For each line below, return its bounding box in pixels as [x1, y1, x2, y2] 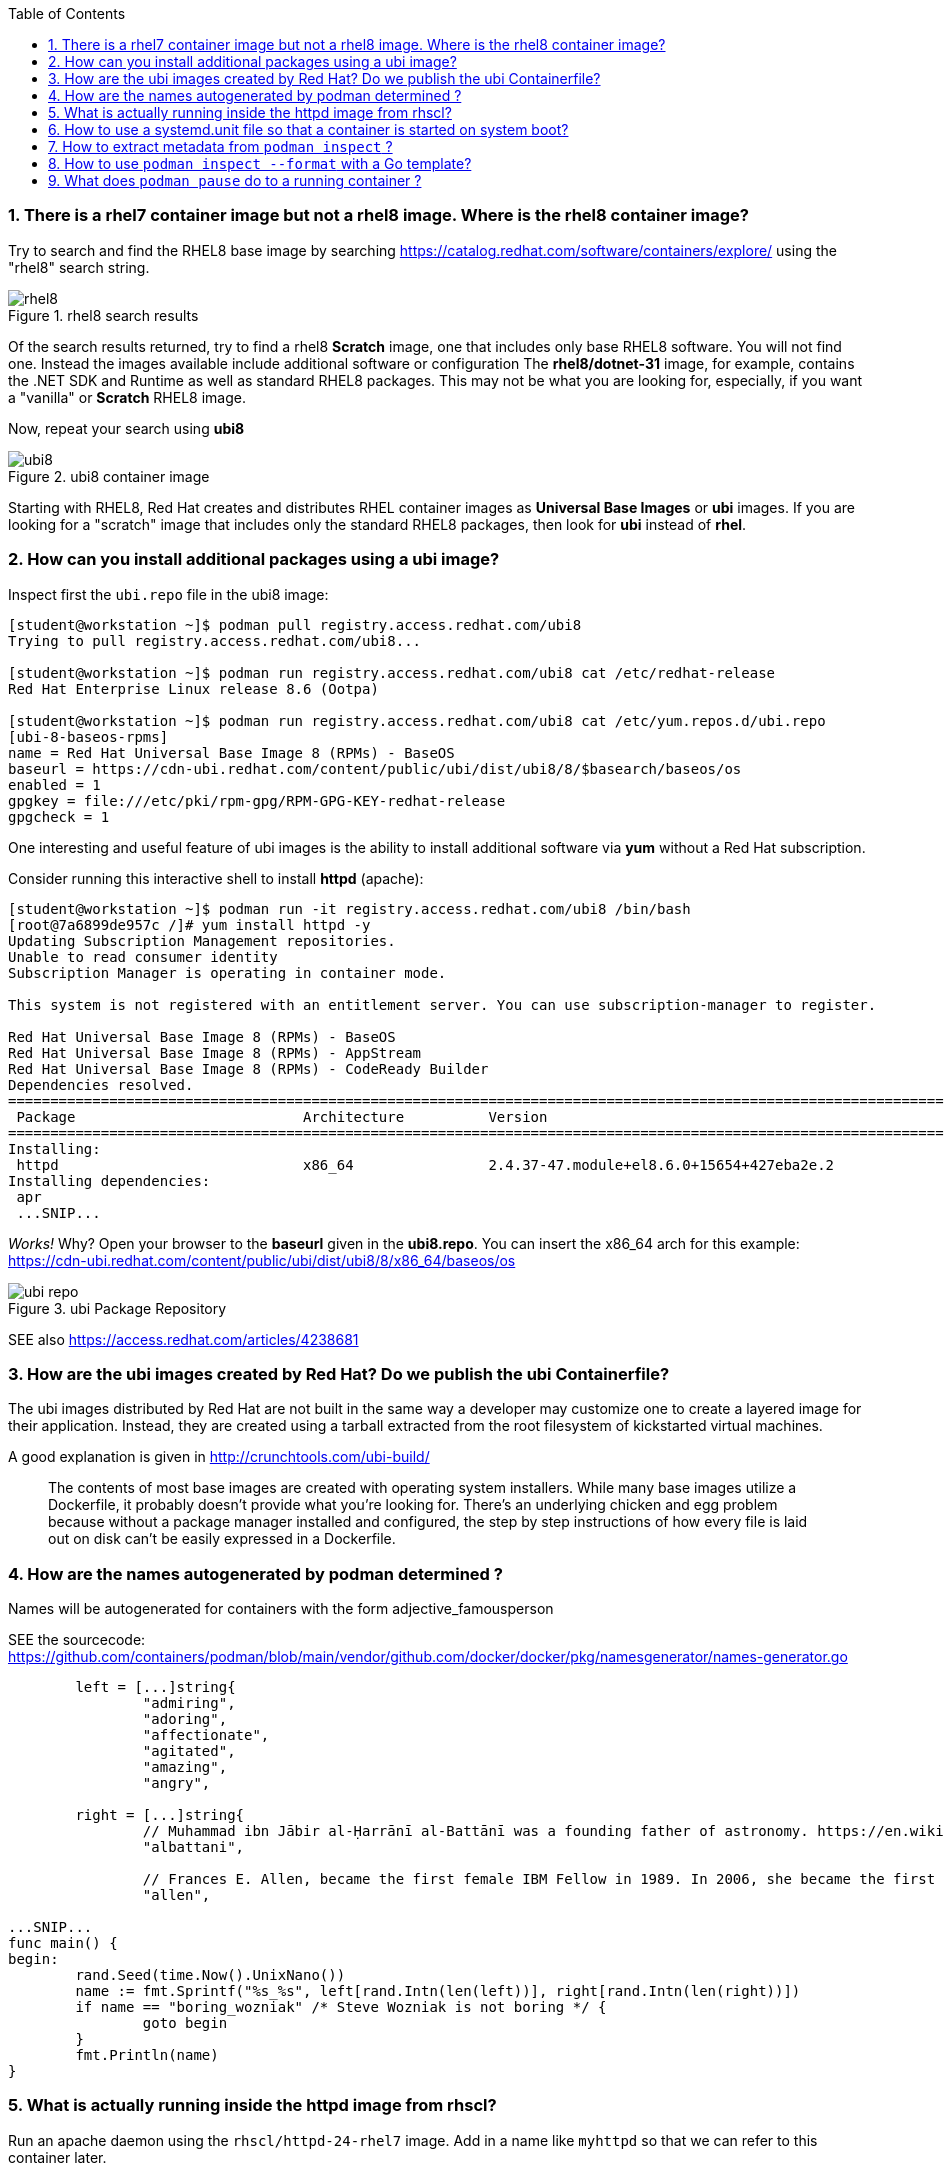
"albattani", [142, 1839, 245, 1855]
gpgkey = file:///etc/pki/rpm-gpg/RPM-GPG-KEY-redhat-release [8, 792, 506, 809]
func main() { [8, 1935, 118, 1951]
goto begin [142, 2015, 228, 2031]
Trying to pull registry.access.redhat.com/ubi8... [8, 632, 422, 649]
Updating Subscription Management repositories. [8, 932, 396, 949]
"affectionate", [142, 1727, 270, 1743]
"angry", [142, 1775, 211, 1791]
